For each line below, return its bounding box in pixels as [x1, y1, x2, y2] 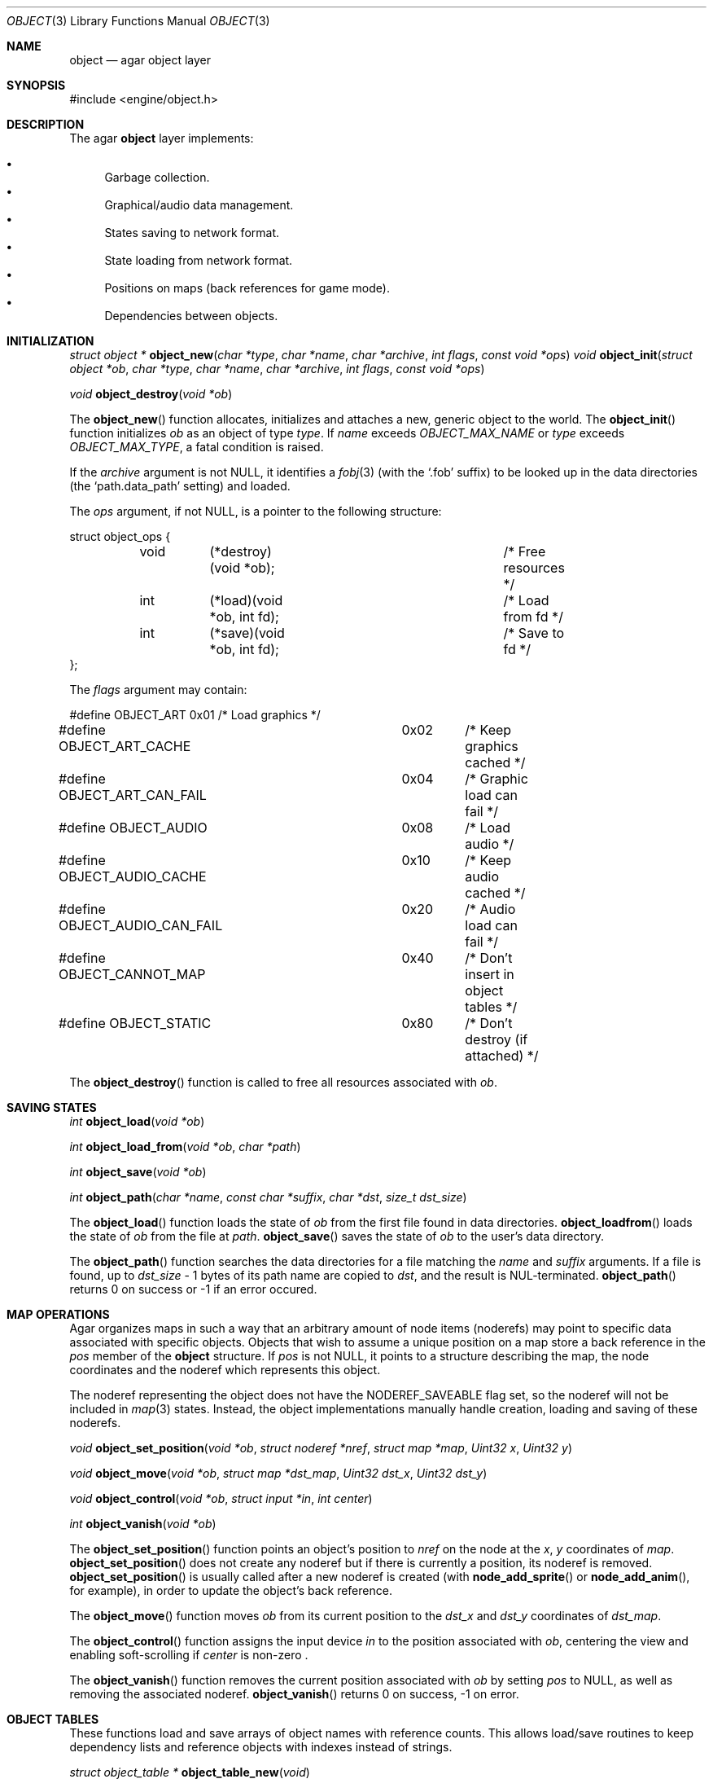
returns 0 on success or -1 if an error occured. [69, 1282, 317, 1296]
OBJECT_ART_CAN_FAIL [58, 787, 207, 803]
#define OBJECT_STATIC [58, 1015, 212, 1031]
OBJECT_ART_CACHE [58, 738, 191, 754]
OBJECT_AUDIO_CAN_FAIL [58, 917, 223, 933]
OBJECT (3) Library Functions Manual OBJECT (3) [7, 14, 270, 28]
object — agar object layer [69, 53, 211, 67]
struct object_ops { [69, 529, 171, 543]
